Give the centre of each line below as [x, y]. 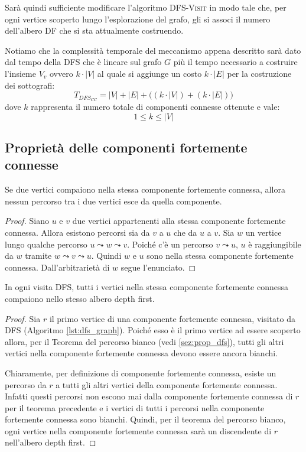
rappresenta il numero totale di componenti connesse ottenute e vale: [155, 107]
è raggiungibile [275, 244]
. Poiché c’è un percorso [170, 244]
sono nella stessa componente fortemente [220, 256]
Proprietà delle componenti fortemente [126, 147]
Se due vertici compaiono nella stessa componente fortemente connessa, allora [145, 189]
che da [185, 232]
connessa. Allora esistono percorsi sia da [77, 232]
